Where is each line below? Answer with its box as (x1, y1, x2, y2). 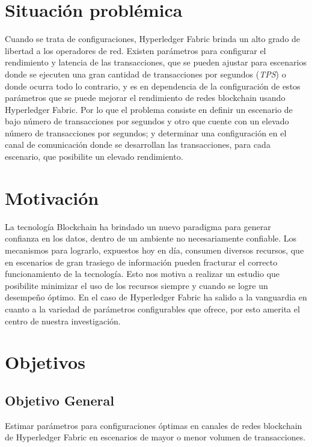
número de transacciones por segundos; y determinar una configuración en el (5, 126, 287, 139)
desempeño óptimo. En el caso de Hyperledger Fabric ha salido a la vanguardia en (5, 291, 307, 303)
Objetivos (5, 350, 85, 374)
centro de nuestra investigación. (5, 314, 121, 327)
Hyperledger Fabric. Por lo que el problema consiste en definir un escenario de (5, 103, 293, 115)
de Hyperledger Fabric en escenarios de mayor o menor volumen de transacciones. (5, 431, 306, 443)
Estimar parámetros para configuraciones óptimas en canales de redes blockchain (5, 419, 302, 431)
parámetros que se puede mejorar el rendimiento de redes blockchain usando (5, 91, 286, 104)
